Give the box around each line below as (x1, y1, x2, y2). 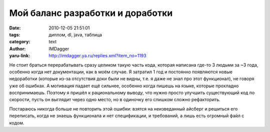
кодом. (9, 120, 24, 126)
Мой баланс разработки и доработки (9, 7, 173, 18)
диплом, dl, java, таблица (48, 31, 102, 37)
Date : (9, 25, 21, 31)
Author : (9, 45, 26, 52)
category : (9, 39, 30, 45)
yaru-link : (9, 53, 30, 59)
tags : (9, 31, 20, 37)
